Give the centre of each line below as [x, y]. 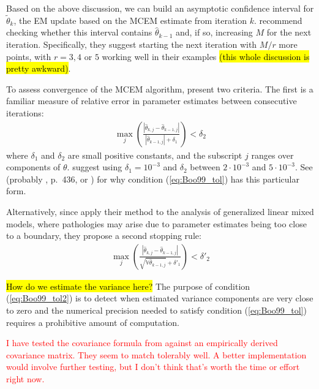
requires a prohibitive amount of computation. [93, 322]
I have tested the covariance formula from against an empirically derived [142, 343]
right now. [25, 378]
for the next [289, 32]
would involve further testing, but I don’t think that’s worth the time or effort [153, 367]
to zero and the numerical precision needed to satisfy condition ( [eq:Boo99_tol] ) [156, 310]
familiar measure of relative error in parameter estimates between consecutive [152, 101]
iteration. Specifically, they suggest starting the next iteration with [132, 44]
